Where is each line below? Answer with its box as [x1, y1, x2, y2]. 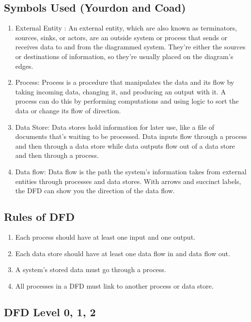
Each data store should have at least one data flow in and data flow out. [15, 248, 230, 258]
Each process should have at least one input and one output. [15, 231, 195, 242]
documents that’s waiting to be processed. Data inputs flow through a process [15, 131, 247, 141]
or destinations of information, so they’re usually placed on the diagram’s [15, 51, 234, 61]
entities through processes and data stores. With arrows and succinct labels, [15, 176, 241, 186]
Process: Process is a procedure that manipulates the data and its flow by [15, 77, 235, 87]
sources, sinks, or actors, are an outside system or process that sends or [15, 32, 227, 42]
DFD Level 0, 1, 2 [4, 304, 96, 319]
